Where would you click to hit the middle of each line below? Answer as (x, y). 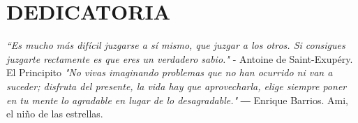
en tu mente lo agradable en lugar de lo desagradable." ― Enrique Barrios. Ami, (177, 100)
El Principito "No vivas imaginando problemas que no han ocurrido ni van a (170, 72)
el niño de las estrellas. (55, 114)
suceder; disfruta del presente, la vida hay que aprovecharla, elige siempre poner (177, 86)
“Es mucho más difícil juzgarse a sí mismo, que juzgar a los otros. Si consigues (176, 45)
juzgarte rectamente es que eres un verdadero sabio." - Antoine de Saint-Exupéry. (180, 58)
